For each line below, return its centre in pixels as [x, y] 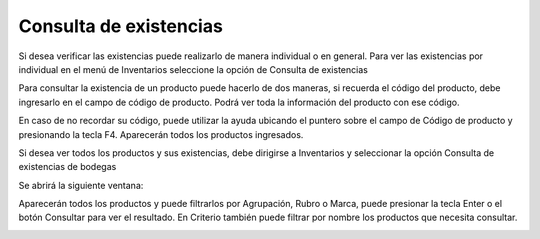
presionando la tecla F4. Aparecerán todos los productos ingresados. [161, 134]
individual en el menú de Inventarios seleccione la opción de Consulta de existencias [193, 69]
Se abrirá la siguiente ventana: [81, 185]
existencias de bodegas [67, 167]
